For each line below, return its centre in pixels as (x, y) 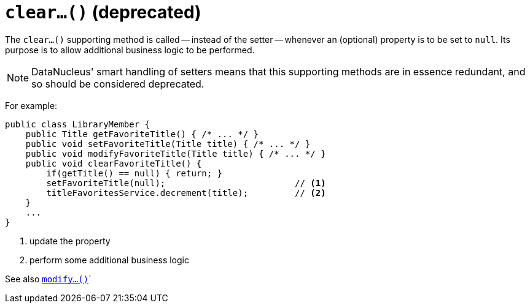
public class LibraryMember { (78, 124)
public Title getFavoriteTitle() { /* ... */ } (142, 134)
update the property (70, 241)
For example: (31, 105)
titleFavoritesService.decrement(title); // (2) (186, 193)
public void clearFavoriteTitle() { (114, 163)
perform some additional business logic (109, 260)
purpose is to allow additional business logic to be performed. (130, 50)
